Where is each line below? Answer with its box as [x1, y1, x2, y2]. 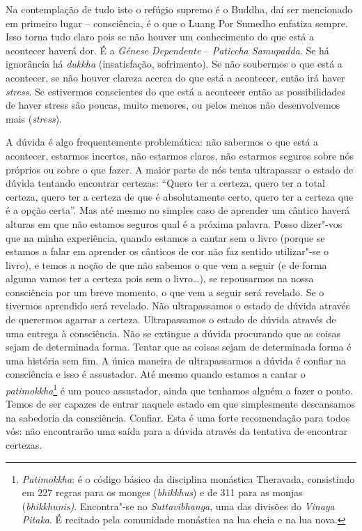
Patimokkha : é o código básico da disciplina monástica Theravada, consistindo [22, 471, 355, 486]
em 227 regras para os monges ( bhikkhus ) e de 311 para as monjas [22, 485, 303, 500]
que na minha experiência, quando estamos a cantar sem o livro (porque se [6, 230, 325, 245]
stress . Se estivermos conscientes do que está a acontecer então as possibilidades [6, 84, 345, 98]
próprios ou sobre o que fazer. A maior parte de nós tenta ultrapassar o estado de [6, 162, 354, 176]
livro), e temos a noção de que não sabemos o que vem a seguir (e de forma [6, 257, 327, 272]
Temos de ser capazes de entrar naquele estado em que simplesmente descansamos [6, 397, 355, 411]
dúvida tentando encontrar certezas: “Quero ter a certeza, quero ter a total [6, 176, 325, 190]
